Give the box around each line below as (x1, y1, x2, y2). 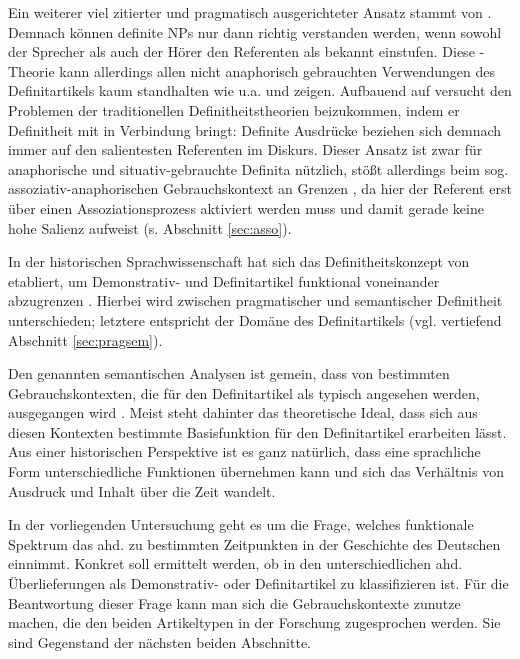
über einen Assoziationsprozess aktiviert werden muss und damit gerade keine (8, 197, 484, 218)
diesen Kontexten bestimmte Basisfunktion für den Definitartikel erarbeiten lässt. (8, 421, 507, 442)
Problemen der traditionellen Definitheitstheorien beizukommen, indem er (8, 99, 460, 120)
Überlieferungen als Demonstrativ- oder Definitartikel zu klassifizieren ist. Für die (8, 573, 509, 594)
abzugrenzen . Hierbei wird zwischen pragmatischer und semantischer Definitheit (8, 290, 503, 311)
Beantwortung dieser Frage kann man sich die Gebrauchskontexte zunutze (8, 592, 461, 613)
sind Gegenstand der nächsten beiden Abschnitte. (8, 631, 312, 652)
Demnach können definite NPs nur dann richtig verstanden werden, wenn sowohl (8, 21, 502, 42)
